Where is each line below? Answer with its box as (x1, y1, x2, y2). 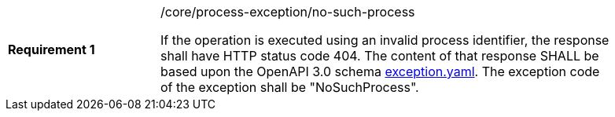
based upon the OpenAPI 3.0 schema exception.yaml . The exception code (160, 64, 600, 79)
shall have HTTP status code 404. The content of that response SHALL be (160, 48, 599, 64)
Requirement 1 (8, 42, 95, 57)
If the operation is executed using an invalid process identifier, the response (160, 32, 609, 48)
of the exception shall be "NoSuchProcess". (160, 79, 419, 95)
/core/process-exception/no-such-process (160, 4, 415, 20)
